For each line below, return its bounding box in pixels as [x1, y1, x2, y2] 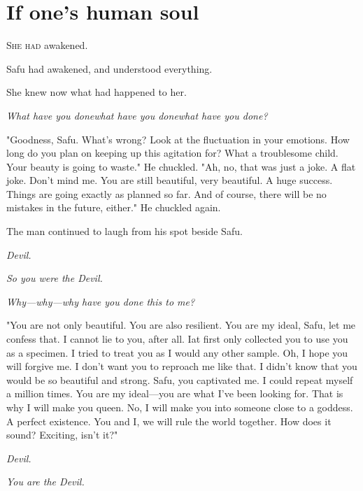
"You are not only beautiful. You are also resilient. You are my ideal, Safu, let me [6, 318, 356, 332]
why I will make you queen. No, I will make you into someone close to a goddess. [6, 400, 353, 414]
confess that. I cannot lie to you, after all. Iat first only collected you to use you [6, 332, 348, 346]
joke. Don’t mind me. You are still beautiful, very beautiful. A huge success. [6, 173, 333, 187]
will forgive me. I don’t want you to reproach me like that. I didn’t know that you [6, 359, 357, 373]
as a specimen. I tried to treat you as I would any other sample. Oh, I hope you [6, 345, 348, 360]
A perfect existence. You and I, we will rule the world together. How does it [6, 413, 332, 428]
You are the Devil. [6, 474, 85, 489]
